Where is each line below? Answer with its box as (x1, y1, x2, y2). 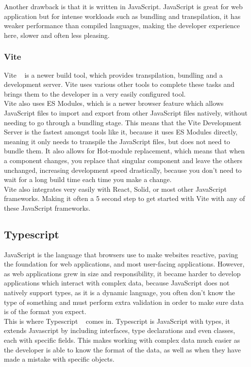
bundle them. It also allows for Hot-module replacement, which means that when (4, 146, 245, 156)
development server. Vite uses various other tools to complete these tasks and (4, 79, 234, 89)
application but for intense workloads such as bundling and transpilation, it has (4, 11, 241, 21)
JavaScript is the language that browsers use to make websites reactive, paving (4, 249, 238, 259)
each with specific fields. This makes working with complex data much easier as (4, 335, 240, 345)
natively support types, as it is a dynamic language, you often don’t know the (4, 287, 235, 298)
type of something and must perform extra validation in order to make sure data (4, 297, 244, 307)
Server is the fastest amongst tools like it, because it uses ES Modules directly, (4, 127, 238, 137)
